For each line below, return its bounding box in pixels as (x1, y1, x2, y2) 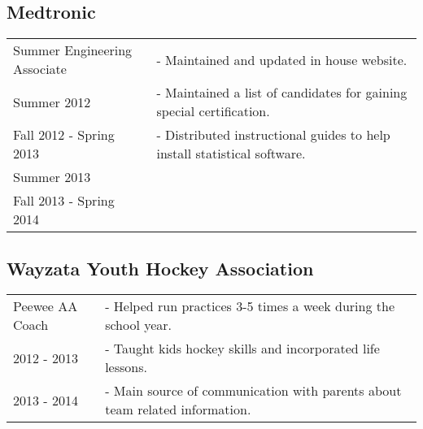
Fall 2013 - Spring (13, 191, 115, 210)
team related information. (105, 400, 251, 419)
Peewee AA (13, 297, 78, 316)
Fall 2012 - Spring (13, 125, 115, 145)
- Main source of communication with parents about (105, 381, 402, 401)
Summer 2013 (13, 167, 91, 187)
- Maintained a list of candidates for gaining (156, 83, 408, 102)
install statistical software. (156, 144, 306, 163)
